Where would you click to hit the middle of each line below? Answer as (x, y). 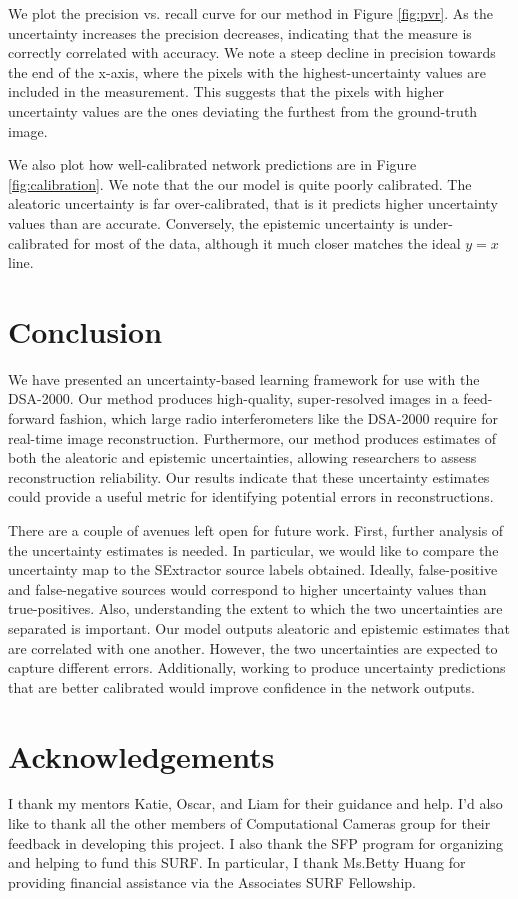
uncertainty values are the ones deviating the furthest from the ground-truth (243, 110)
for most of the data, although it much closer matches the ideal (267, 242)
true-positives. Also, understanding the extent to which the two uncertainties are (255, 608)
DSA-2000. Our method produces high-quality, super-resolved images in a (233, 398)
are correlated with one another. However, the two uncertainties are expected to (253, 647)
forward (31, 418)
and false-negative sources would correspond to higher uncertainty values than (247, 588)
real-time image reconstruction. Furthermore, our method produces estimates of (252, 437)
